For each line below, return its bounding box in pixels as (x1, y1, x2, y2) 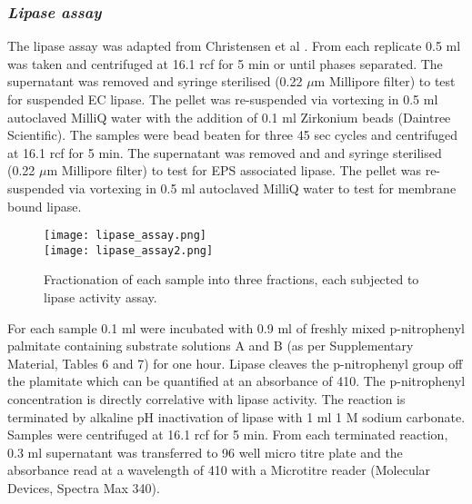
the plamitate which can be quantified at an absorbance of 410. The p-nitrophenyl (7, 371, 466, 390)
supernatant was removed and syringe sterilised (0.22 (7, 72, 303, 91)
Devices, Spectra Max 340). (7, 479, 160, 497)
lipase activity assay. (44, 288, 157, 307)
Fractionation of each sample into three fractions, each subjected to (44, 270, 419, 289)
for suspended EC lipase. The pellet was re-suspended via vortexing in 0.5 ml (7, 90, 438, 108)
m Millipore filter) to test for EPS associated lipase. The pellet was (46, 161, 421, 180)
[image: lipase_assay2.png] (44, 243, 214, 257)
